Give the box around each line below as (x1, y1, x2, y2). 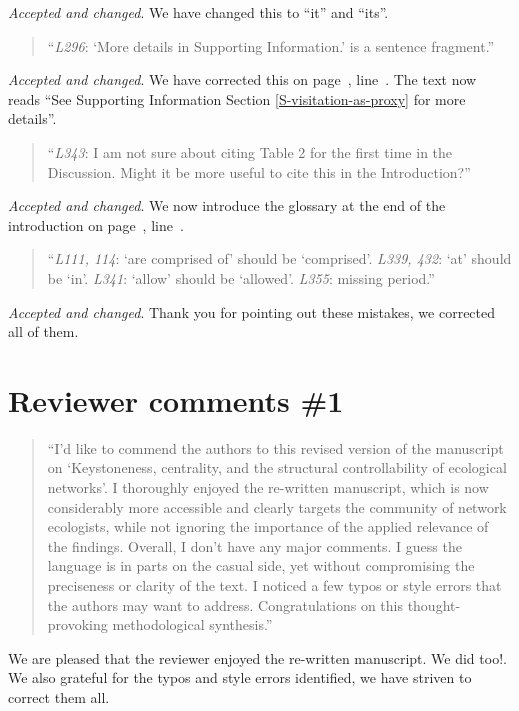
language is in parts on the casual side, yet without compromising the (47, 555, 475, 576)
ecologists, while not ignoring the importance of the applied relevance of (47, 516, 489, 537)
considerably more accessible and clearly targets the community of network (47, 496, 507, 517)
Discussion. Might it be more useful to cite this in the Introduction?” (47, 161, 471, 182)
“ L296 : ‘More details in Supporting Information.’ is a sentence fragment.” (47, 35, 495, 56)
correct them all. (8, 686, 110, 707)
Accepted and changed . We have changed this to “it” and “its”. (8, 2, 389, 22)
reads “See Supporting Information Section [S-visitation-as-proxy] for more (8, 88, 466, 109)
